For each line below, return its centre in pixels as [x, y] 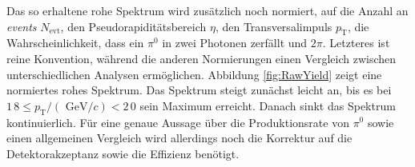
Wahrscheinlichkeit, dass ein [75, 43]
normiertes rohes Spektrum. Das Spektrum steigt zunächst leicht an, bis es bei [199, 90]
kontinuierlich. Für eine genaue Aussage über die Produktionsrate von [178, 122]
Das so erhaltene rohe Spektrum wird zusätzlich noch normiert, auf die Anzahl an [207, 10]
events [22, 26]
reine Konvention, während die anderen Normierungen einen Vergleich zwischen [201, 58]
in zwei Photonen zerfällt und [235, 43]
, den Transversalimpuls [274, 26]
